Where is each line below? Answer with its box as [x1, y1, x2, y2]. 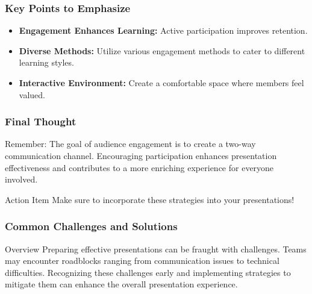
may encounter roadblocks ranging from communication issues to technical [5, 254, 279, 267]
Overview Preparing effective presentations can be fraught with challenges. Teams [5, 242, 307, 255]
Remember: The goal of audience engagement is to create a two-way [5, 137, 256, 150]
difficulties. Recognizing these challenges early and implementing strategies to [5, 266, 291, 278]
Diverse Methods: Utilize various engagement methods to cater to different [19, 44, 305, 57]
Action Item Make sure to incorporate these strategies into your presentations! [5, 193, 295, 205]
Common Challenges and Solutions [5, 219, 178, 234]
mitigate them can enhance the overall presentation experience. [5, 278, 238, 290]
